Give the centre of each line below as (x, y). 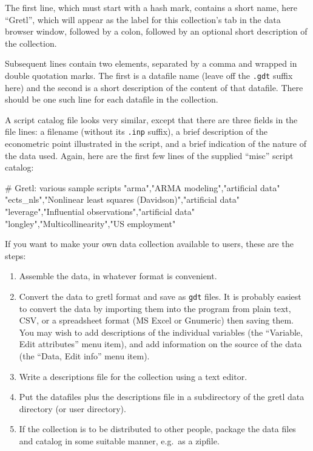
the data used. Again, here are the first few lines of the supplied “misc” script (149, 155)
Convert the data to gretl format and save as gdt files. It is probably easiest (160, 296)
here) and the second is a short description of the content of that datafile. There (154, 87)
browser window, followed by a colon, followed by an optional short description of (156, 31)
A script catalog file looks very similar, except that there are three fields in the (151, 119)
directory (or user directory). (72, 408)
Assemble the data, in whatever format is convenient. (118, 276)
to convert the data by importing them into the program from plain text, (155, 308)
